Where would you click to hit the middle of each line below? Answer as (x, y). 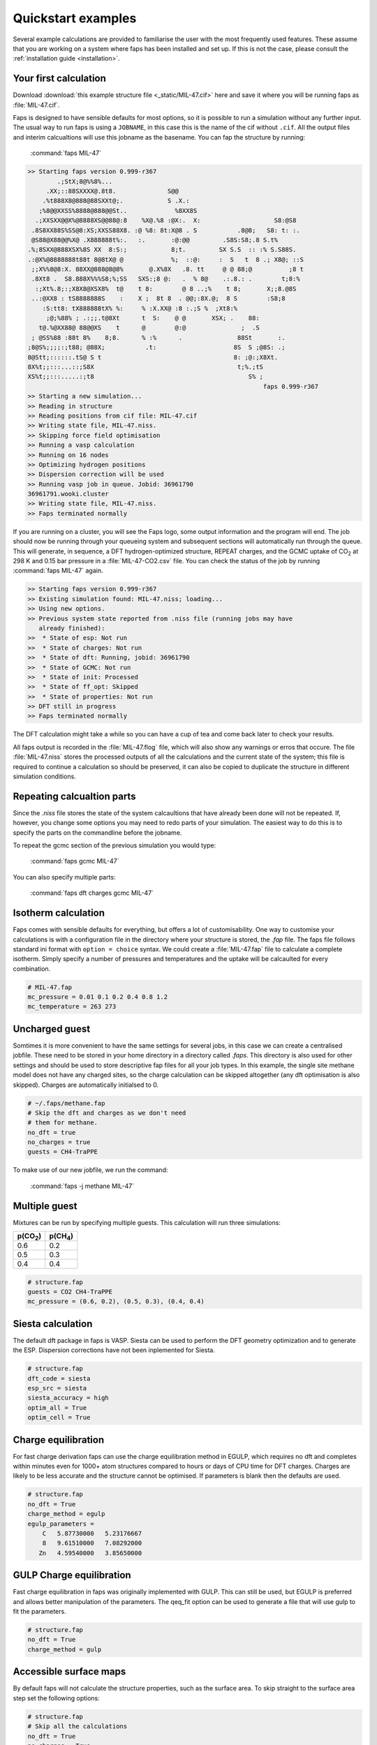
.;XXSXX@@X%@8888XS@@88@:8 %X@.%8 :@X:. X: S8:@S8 (166, 221)
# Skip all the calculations (77, 1727)
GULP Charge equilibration (72, 1575)
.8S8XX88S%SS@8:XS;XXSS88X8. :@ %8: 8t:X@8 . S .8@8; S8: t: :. (166, 230)
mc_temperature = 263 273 (72, 1007)
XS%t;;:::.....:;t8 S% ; (146, 377)
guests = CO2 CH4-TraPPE (70, 1292)
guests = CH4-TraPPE (62, 1152)
